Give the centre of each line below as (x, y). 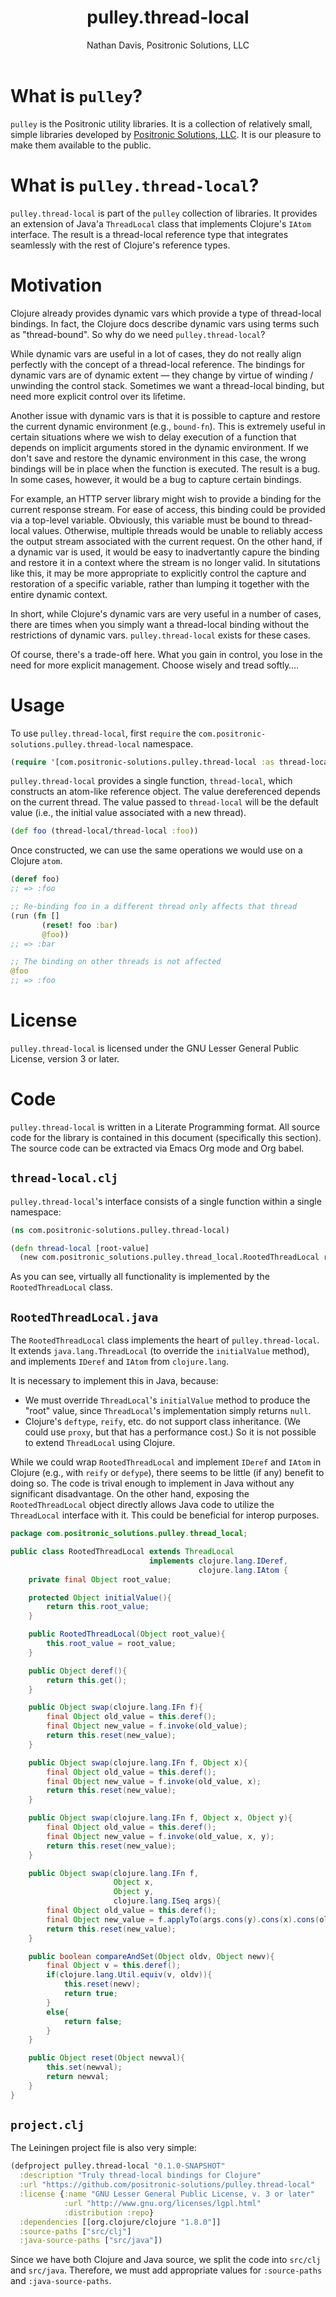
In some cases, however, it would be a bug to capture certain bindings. (156, 479)
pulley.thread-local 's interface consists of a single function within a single (166, 1201)
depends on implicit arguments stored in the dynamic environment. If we (159, 447)
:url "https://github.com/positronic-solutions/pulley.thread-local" (167, 2185)
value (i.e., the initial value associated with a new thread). (128, 813)
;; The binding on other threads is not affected (116, 962)
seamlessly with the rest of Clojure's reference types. (120, 245)
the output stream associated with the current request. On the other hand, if (166, 541)
